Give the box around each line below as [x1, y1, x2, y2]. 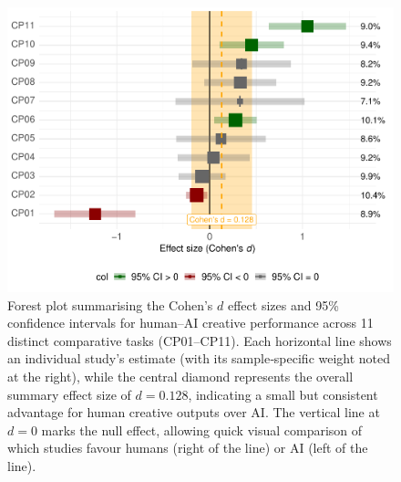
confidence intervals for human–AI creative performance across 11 [7, 313, 374, 332]
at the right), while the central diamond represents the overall [7, 367, 354, 386]
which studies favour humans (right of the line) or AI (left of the [7, 438, 368, 457]
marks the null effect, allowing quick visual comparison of [41, 420, 363, 439]
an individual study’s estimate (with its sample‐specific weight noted [7, 349, 391, 368]
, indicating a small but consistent [188, 384, 378, 403]
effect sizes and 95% [227, 295, 339, 314]
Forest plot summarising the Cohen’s [7, 295, 213, 314]
